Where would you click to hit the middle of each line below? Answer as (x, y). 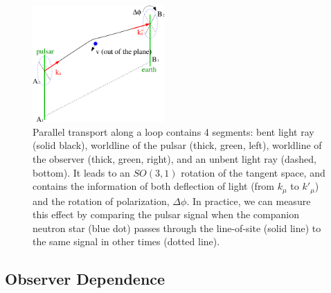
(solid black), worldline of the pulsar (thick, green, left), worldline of (177, 145)
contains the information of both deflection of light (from (154, 186)
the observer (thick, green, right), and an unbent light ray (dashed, (175, 159)
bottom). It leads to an (81, 172)
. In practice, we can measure (249, 201)
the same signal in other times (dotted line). (126, 241)
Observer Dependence (85, 279)
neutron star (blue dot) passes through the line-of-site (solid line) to (177, 228)
